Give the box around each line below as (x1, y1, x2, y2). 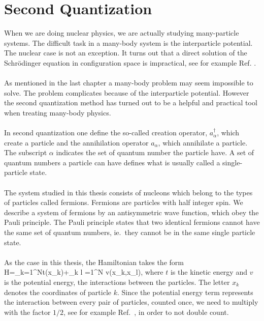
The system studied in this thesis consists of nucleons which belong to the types (4, 187, 253, 197)
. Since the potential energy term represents (117, 286, 253, 297)
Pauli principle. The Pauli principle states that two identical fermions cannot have (4, 217, 260, 227)
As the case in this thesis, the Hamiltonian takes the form (4, 256, 184, 267)
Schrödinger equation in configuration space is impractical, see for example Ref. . (4, 57, 256, 68)
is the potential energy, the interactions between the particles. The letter (4, 276, 230, 287)
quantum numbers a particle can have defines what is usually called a (4, 157, 220, 167)
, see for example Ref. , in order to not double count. (63, 306, 229, 317)
